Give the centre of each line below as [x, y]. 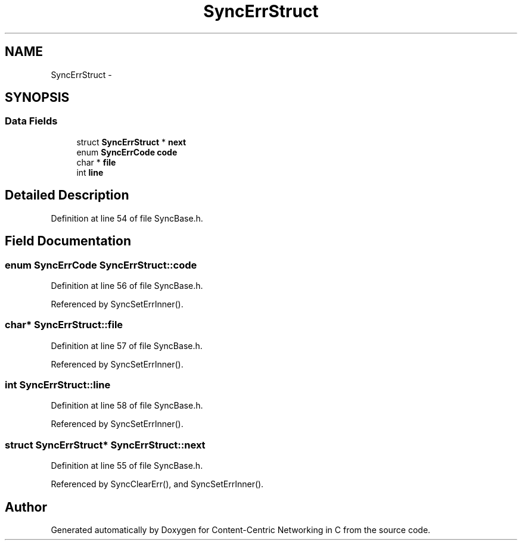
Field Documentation [68, 241]
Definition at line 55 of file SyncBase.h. [127, 466]
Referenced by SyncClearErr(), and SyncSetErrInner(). [157, 484]
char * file [96, 162]
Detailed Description [67, 195]
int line [90, 172]
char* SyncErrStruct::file [64, 325]
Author [26, 507]
